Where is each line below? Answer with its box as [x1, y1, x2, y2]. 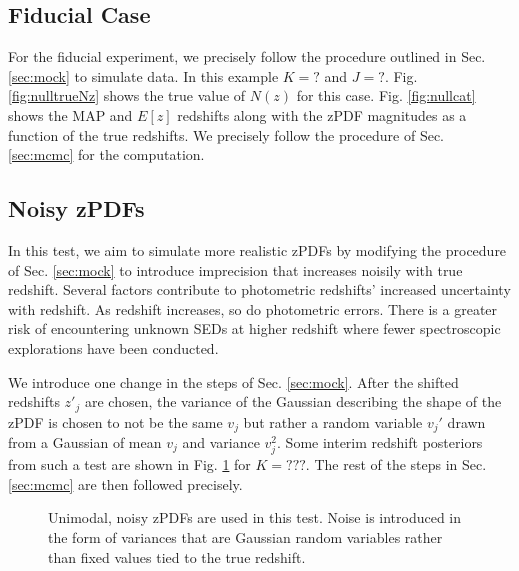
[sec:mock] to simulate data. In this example [8, 65, 279, 86]
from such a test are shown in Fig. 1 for [8, 454, 251, 475]
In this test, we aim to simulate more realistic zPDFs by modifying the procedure [8, 239, 507, 260]
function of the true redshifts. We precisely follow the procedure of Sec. [8, 124, 445, 145]
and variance [182, 432, 260, 453]
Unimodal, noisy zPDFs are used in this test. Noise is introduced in [48, 507, 462, 528]
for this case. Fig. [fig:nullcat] [296, 85, 476, 106]
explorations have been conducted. [8, 337, 219, 358]
